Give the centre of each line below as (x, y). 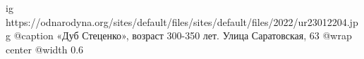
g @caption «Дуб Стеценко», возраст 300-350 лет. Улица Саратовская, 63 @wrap (179, 35)
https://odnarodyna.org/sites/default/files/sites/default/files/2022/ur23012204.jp (182, 21)
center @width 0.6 (45, 49)
